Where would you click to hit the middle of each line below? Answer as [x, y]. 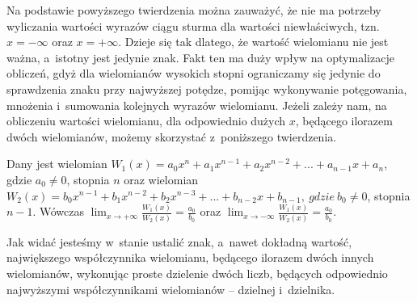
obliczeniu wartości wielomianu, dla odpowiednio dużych [146, 121]
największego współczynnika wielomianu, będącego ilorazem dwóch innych [190, 257]
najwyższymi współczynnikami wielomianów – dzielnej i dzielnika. [171, 289]
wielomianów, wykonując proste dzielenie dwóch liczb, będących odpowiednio [197, 273]
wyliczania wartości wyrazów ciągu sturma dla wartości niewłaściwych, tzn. [193, 25]
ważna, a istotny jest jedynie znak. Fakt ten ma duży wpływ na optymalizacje [200, 57]
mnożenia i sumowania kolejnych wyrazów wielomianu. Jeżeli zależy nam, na [197, 105]
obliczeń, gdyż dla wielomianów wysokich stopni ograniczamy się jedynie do [194, 73]
